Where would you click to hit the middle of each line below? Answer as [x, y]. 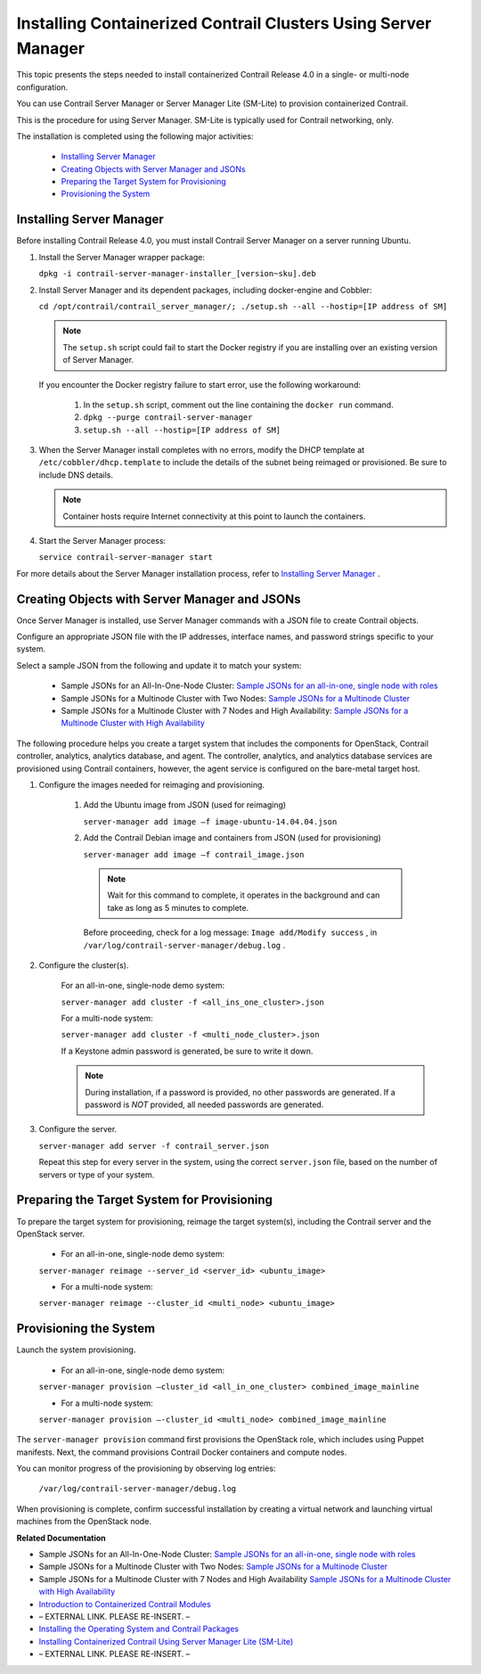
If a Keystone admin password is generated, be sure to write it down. [187, 1051]
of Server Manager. [98, 360]
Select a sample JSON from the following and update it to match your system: [159, 665]
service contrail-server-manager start [126, 558]
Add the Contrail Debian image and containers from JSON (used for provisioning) [232, 838]
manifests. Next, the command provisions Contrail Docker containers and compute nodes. [182, 1452]
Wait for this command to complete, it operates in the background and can [244, 895]
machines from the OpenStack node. [84, 1522]
